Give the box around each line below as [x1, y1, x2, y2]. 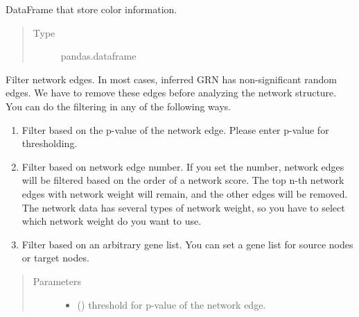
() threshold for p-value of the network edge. [77, 297, 266, 311]
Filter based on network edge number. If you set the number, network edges [21, 159, 344, 173]
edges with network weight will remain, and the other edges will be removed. [21, 186, 348, 200]
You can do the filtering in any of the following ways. [6, 98, 231, 113]
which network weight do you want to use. [21, 214, 202, 228]
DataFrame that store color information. [6, 2, 177, 16]
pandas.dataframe [60, 49, 137, 63]
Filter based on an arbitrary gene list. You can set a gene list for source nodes [21, 237, 353, 251]
